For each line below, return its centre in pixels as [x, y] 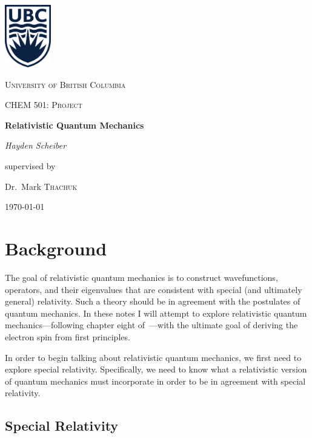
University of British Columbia [65, 84]
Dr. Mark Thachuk [41, 186]
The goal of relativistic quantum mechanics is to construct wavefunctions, [141, 277]
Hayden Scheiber [36, 145]
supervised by [30, 166]
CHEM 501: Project [44, 105]
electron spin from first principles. [68, 336]
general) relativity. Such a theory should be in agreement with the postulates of [153, 301]
